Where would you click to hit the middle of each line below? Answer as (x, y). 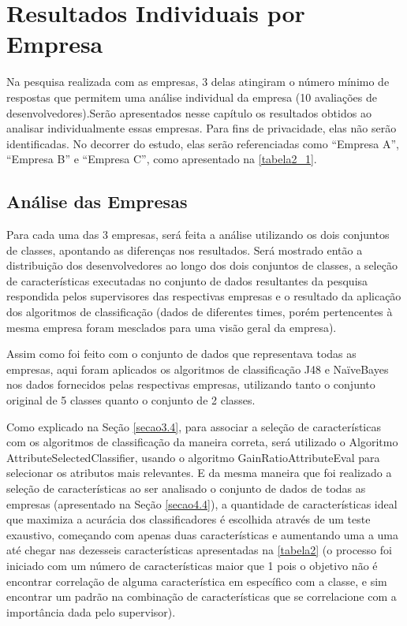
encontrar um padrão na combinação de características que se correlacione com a (202, 596)
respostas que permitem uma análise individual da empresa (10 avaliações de (192, 97)
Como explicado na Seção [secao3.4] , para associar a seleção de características (194, 426)
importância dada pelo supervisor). (91, 611)
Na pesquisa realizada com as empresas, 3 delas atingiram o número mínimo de (198, 82)
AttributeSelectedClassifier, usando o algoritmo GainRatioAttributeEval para (193, 457)
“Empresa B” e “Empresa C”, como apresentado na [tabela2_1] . (162, 159)
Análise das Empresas (97, 201)
